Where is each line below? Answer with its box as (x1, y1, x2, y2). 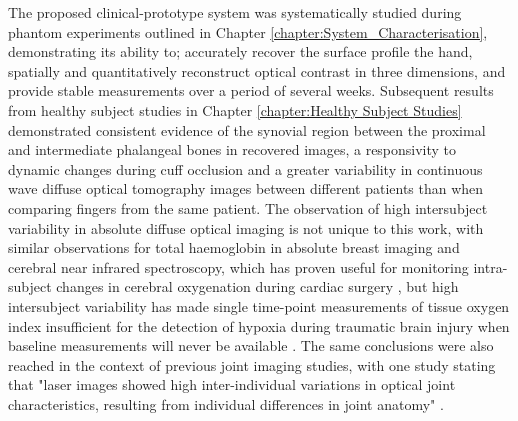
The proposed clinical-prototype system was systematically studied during (8, 2, 462, 22)
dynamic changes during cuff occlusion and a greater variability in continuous (8, 158, 483, 179)
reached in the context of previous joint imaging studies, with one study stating (8, 354, 496, 375)
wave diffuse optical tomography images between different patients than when (8, 178, 484, 199)
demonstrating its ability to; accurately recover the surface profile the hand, (8, 41, 473, 62)
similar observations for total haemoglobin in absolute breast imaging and (8, 237, 460, 258)
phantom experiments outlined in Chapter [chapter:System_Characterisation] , (8, 21, 488, 42)
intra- (473, 256, 508, 277)
